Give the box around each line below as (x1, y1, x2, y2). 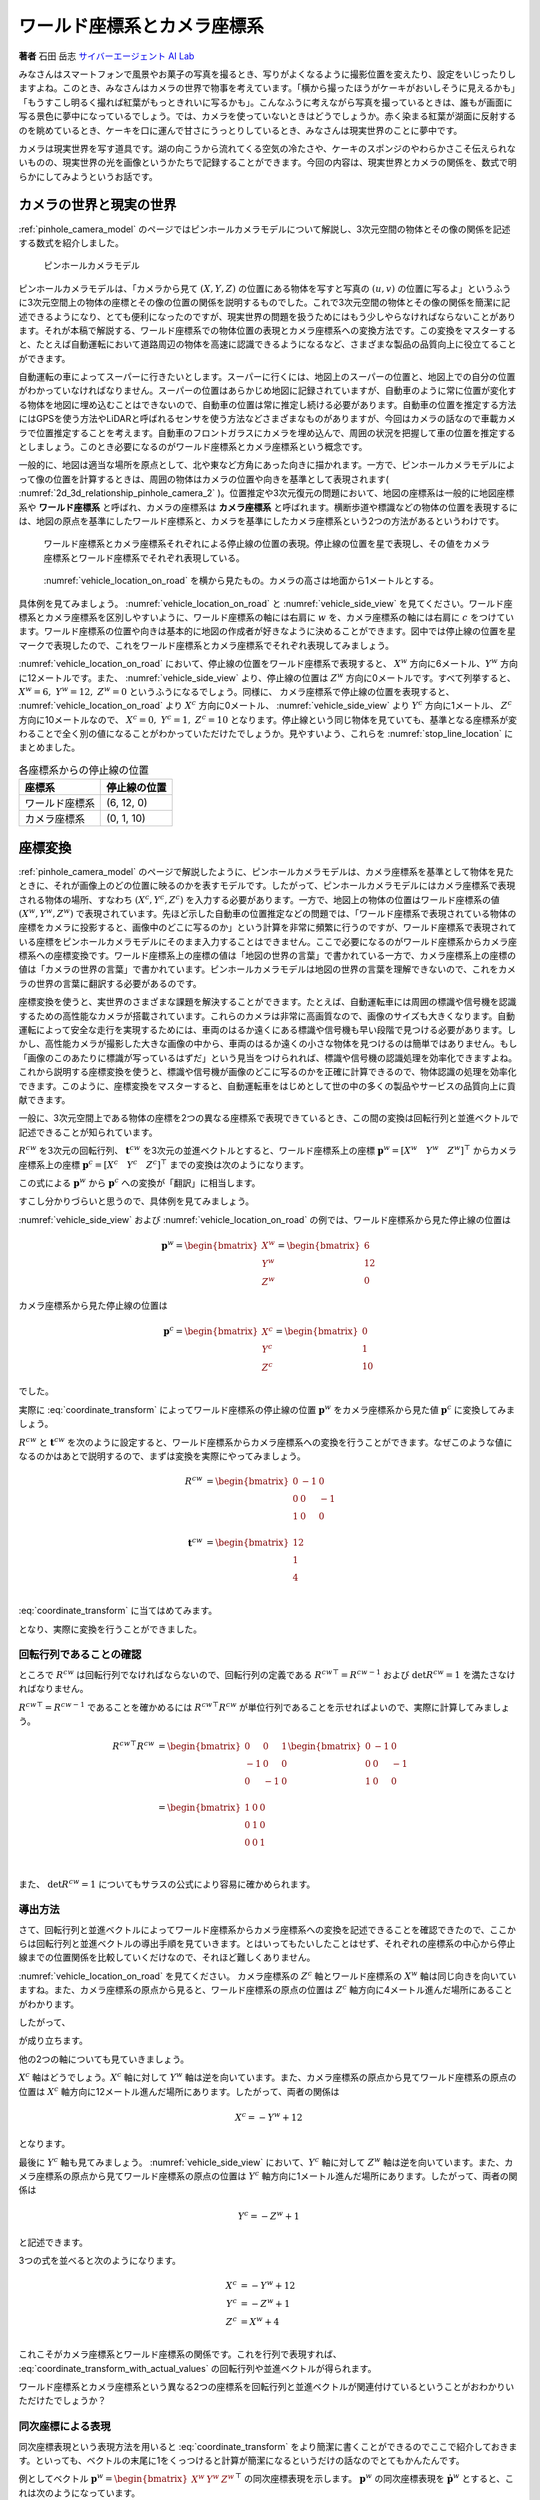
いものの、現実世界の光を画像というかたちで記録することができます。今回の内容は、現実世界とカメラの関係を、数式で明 (18, 156, 517, 169)
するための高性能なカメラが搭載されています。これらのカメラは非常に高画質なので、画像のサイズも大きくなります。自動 (18, 1010, 515, 1022)
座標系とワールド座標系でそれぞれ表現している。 (43, 551, 245, 564)
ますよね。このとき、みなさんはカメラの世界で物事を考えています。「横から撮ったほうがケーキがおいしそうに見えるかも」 (18, 82, 516, 94)
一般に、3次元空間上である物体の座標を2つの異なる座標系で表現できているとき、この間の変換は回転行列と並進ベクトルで (18, 1112, 519, 1124)
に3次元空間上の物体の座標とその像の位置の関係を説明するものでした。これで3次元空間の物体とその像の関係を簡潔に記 (18, 296, 511, 309)
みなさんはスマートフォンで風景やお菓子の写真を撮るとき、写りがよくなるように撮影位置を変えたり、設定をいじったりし (18, 68, 517, 80)
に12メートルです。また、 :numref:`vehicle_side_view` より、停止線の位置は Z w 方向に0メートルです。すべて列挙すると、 (18, 670, 516, 684)
